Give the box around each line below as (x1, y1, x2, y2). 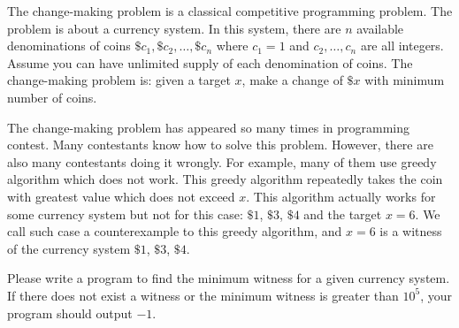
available (356, 19, 404, 37)
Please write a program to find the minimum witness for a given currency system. (7, 269, 450, 287)
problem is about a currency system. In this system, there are (7, 19, 341, 37)
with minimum (364, 71, 445, 89)
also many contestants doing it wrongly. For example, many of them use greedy (7, 152, 437, 171)
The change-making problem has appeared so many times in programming (7, 118, 409, 136)
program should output (7, 303, 133, 322)
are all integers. (360, 36, 444, 55)
